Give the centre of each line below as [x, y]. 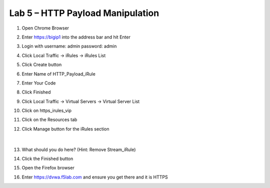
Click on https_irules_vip [47, 110]
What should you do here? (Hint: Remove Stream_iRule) [79, 149]
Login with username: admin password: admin [69, 46]
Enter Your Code [39, 83]
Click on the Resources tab [49, 119]
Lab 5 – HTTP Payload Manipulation [84, 13]
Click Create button [42, 64]
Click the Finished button [47, 159]
